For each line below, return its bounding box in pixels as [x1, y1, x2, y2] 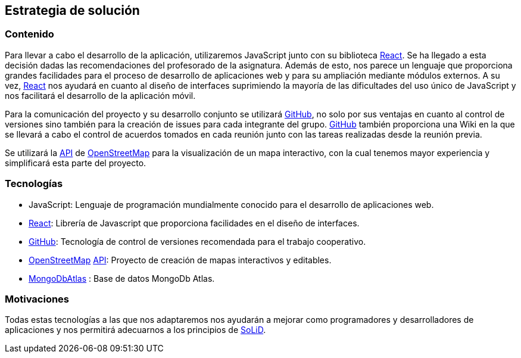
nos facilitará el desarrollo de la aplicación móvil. [5, 90, 196, 101]
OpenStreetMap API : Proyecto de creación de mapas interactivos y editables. [29, 254, 332, 265]
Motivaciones [5, 292, 70, 305]
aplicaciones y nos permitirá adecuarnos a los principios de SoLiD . [5, 325, 266, 335]
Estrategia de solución [5, 3, 140, 18]
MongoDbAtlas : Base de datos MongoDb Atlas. [29, 273, 215, 284]
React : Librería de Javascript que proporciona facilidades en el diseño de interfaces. [29, 217, 360, 228]
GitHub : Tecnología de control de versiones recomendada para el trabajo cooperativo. [29, 236, 366, 247]
